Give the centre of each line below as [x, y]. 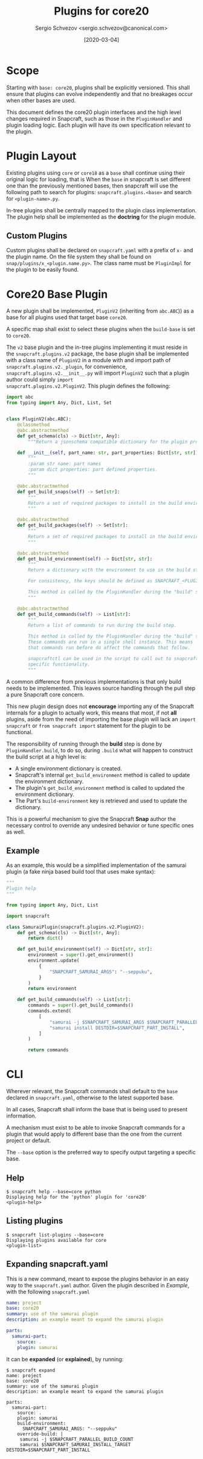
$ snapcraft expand [31, 1370]
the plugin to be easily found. [43, 270]
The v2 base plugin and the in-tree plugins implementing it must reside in [97, 348]
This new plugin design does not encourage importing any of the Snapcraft [100, 706]
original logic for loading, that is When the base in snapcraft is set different [98, 179]
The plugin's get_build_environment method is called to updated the [100, 787]
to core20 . [18, 335]
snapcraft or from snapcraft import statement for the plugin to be [89, 726]
